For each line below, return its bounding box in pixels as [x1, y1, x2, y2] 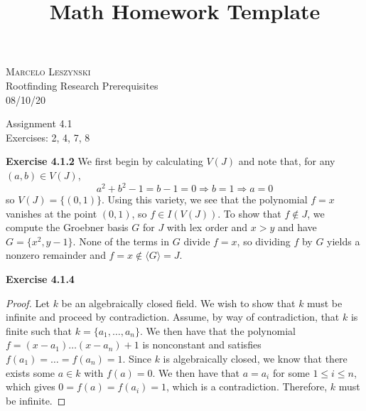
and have [277, 220, 317, 235]
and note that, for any [238, 154, 335, 169]
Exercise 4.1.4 [6, 272, 75, 286]
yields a [327, 233, 360, 248]
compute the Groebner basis [6, 220, 129, 235]
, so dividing [237, 233, 291, 248]
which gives [6, 379, 55, 394]
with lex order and [166, 220, 248, 235]
